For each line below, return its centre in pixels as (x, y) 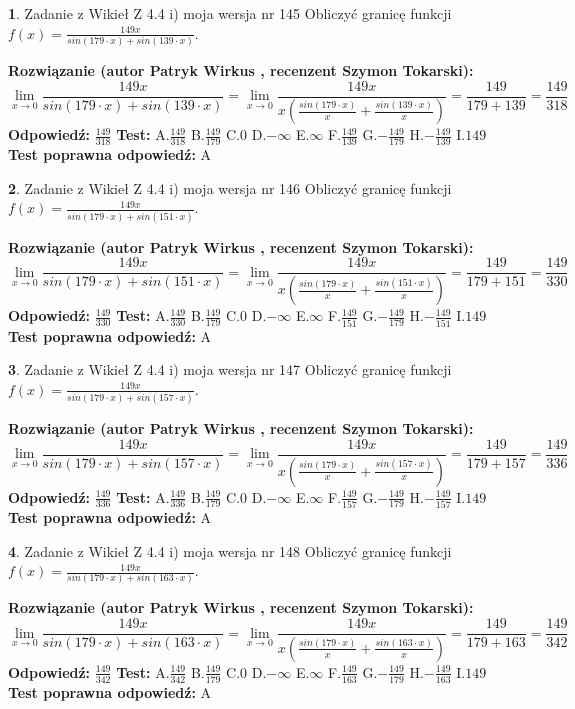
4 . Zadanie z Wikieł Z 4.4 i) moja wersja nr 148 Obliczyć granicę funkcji (230, 550)
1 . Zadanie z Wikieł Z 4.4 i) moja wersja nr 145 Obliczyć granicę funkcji (230, 13)
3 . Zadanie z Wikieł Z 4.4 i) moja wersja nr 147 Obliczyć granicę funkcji (230, 369)
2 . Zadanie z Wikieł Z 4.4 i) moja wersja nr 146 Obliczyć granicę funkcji (230, 187)
